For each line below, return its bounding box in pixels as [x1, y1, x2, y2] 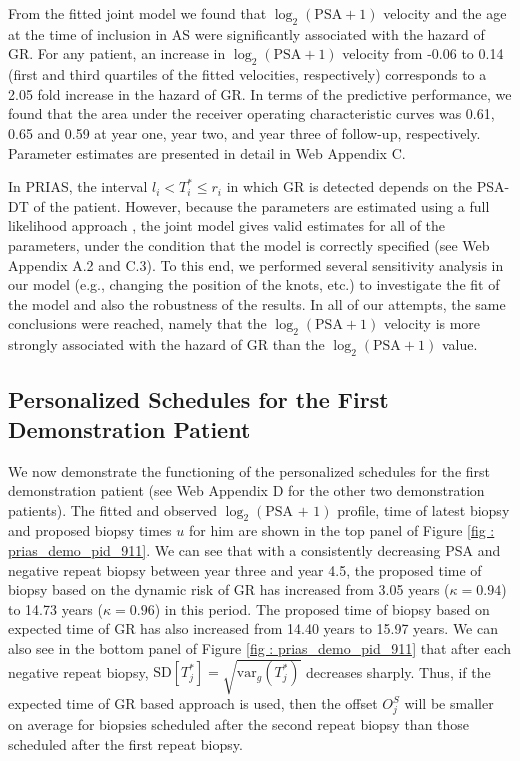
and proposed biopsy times [8, 520, 172, 541]
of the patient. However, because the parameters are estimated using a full [33, 195, 490, 216]
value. [441, 334, 478, 355]
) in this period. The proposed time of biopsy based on [154, 598, 490, 619]
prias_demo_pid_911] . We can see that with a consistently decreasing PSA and [8, 540, 501, 561]
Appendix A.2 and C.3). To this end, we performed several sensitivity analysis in [8, 254, 504, 275]
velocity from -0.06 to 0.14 [342, 43, 504, 64]
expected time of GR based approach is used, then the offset [8, 693, 378, 714]
